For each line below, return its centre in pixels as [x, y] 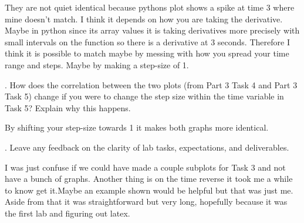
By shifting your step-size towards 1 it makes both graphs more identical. [137, 127]
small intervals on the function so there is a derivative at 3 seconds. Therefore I [147, 41]
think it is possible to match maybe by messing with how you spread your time [147, 53]
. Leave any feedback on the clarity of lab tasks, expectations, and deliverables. [147, 147]
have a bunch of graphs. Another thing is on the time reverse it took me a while [149, 179]
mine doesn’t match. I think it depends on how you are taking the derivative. [144, 19]
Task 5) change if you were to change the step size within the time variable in [144, 96]
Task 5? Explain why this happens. [68, 107]
